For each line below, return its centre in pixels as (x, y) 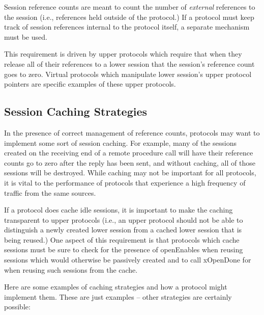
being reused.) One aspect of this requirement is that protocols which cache (122, 239)
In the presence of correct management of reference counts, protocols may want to (132, 132)
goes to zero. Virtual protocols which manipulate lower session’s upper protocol (128, 74)
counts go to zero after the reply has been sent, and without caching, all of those (130, 162)
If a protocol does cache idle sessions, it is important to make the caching (119, 210)
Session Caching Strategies (76, 111)
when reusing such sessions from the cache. (71, 269)
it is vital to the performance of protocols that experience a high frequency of (125, 182)
